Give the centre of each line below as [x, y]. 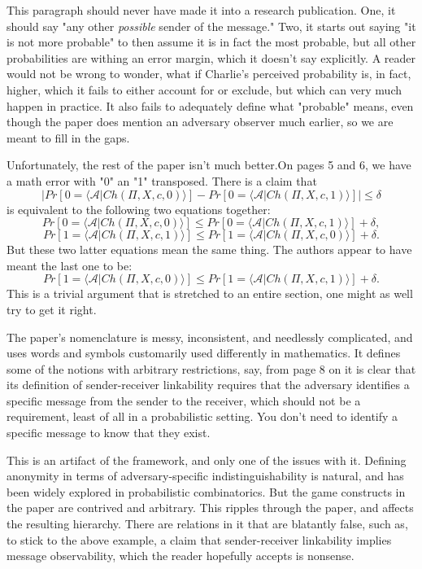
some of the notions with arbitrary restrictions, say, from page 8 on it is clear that [211, 368]
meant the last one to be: [70, 265]
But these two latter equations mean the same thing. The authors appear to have [209, 249]
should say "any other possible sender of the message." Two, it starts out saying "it [211, 26]
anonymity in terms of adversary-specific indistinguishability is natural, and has [205, 476]
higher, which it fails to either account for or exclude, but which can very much [204, 89]
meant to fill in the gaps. [68, 137]
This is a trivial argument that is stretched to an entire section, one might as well [210, 293]
